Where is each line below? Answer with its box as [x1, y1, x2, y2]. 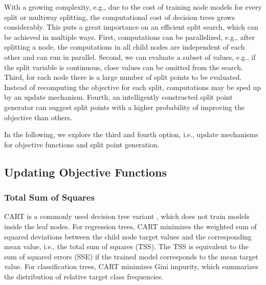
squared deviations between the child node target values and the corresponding [4, 231, 252, 242]
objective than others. [4, 112, 73, 122]
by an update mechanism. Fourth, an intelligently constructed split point [4, 92, 233, 102]
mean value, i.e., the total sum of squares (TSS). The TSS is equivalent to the [4, 241, 249, 252]
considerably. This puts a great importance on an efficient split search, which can [4, 21, 258, 32]
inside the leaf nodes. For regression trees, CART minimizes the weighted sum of [4, 221, 257, 231]
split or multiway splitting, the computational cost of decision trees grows [4, 11, 235, 22]
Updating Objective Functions [4, 164, 167, 180]
